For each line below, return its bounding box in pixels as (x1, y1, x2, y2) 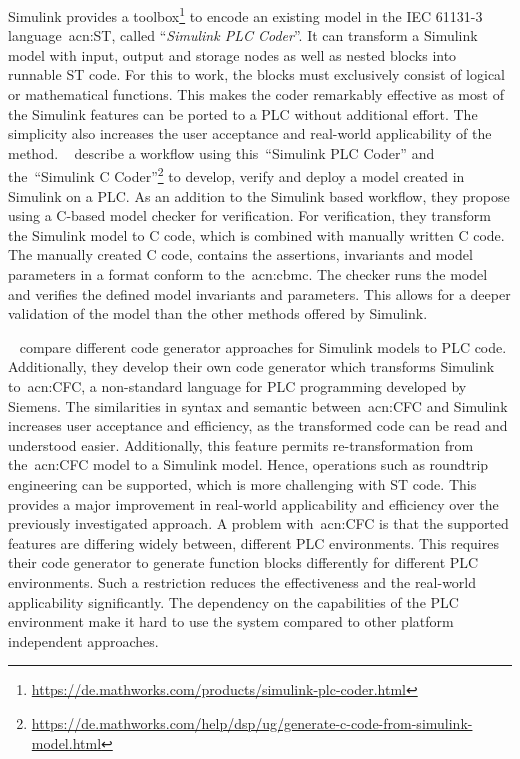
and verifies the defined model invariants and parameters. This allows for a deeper (8, 283, 511, 304)
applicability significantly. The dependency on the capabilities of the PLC (8, 591, 459, 612)
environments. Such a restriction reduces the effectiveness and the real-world (8, 571, 477, 592)
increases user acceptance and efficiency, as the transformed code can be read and (8, 415, 508, 436)
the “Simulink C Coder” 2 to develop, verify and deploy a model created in (8, 163, 465, 187)
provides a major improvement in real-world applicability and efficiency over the (8, 493, 499, 514)
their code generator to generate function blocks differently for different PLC (8, 552, 479, 573)
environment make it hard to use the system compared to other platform (8, 611, 454, 632)
